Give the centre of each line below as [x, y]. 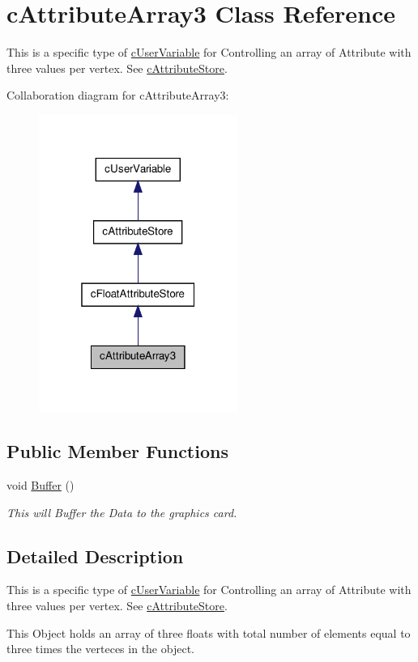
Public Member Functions [117, 451]
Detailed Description [95, 556]
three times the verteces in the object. [100, 649]
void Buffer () [41, 485]
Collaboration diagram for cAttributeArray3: [118, 95]
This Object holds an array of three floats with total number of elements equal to [209, 632]
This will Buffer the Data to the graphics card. [122, 512]
